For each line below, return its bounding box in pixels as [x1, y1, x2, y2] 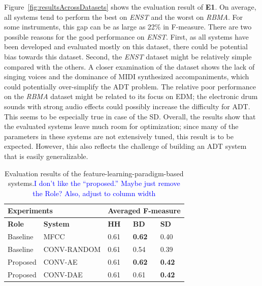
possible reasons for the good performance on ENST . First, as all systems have [4, 31, 249, 42]
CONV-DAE [43, 269, 83, 279]
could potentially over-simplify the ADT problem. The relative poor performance [4, 81, 256, 91]
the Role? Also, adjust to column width [32, 187, 156, 198]
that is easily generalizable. [4, 150, 88, 161]
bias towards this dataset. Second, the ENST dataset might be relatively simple [4, 51, 252, 61]
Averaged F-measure [108, 205, 181, 216]
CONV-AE [43, 256, 78, 267]
